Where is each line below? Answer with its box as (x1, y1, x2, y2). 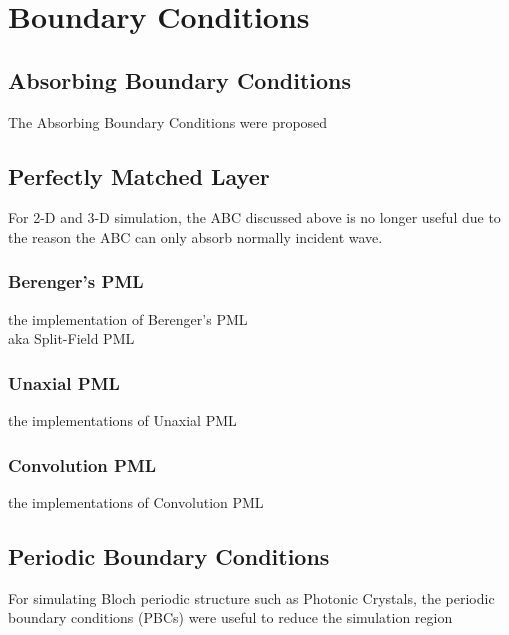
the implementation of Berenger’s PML (8, 308, 248, 329)
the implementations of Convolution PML (8, 492, 264, 512)
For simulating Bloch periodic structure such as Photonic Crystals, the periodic (8, 587, 495, 608)
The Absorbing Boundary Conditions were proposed (8, 111, 328, 132)
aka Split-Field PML (8, 328, 135, 349)
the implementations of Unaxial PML (8, 410, 237, 431)
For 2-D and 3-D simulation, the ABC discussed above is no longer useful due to (8, 207, 501, 228)
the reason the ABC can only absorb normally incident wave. (8, 226, 383, 247)
